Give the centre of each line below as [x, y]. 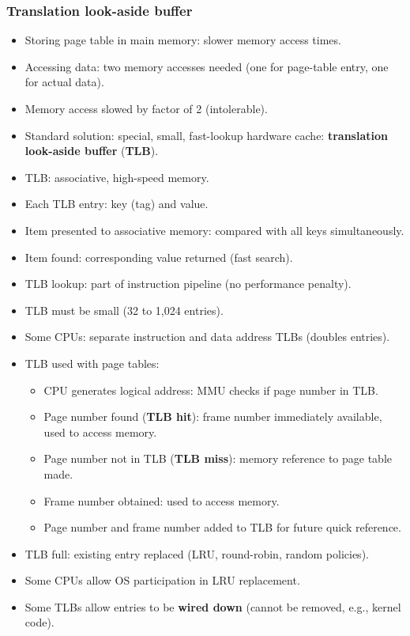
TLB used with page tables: [92, 363]
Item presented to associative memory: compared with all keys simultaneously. [214, 230]
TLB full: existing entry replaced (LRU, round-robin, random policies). [197, 553]
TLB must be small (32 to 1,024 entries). [124, 310]
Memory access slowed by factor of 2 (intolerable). [146, 108]
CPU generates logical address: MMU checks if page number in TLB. [211, 390]
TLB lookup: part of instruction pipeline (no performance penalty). [188, 284]
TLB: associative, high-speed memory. [117, 177]
